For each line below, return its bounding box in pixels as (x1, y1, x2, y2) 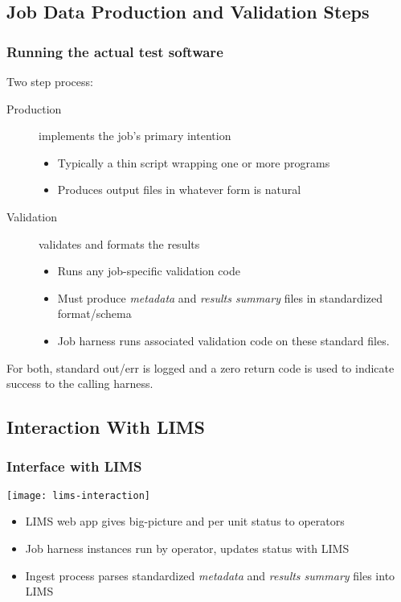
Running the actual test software (6, 41, 223, 61)
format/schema (57, 305, 132, 322)
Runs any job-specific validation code (57, 262, 240, 279)
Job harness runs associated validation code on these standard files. (57, 332, 390, 348)
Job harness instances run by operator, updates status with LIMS (25, 539, 350, 556)
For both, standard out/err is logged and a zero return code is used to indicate (6, 359, 395, 376)
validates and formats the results (39, 235, 200, 252)
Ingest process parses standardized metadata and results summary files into (25, 567, 395, 583)
